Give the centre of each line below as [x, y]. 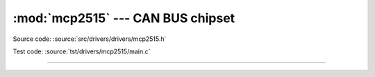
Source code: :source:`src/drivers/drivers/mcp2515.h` [90, 39]
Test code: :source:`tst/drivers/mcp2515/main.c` [82, 51]
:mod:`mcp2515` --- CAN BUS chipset [124, 18]
